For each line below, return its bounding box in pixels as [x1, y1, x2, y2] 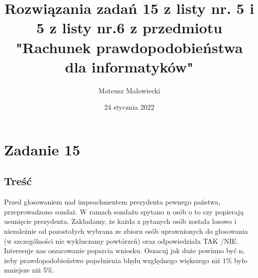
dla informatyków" [65, 56, 194, 76]
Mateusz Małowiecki [98, 85, 161, 95]
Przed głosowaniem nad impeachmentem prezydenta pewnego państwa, [4, 197, 221, 207]
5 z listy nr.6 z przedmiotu [36, 17, 223, 38]
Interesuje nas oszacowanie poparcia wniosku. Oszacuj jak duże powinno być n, [4, 245, 245, 256]
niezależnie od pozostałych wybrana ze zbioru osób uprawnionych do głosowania [4, 226, 248, 236]
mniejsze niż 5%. [4, 265, 55, 275]
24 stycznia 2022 [104, 102, 155, 112]
